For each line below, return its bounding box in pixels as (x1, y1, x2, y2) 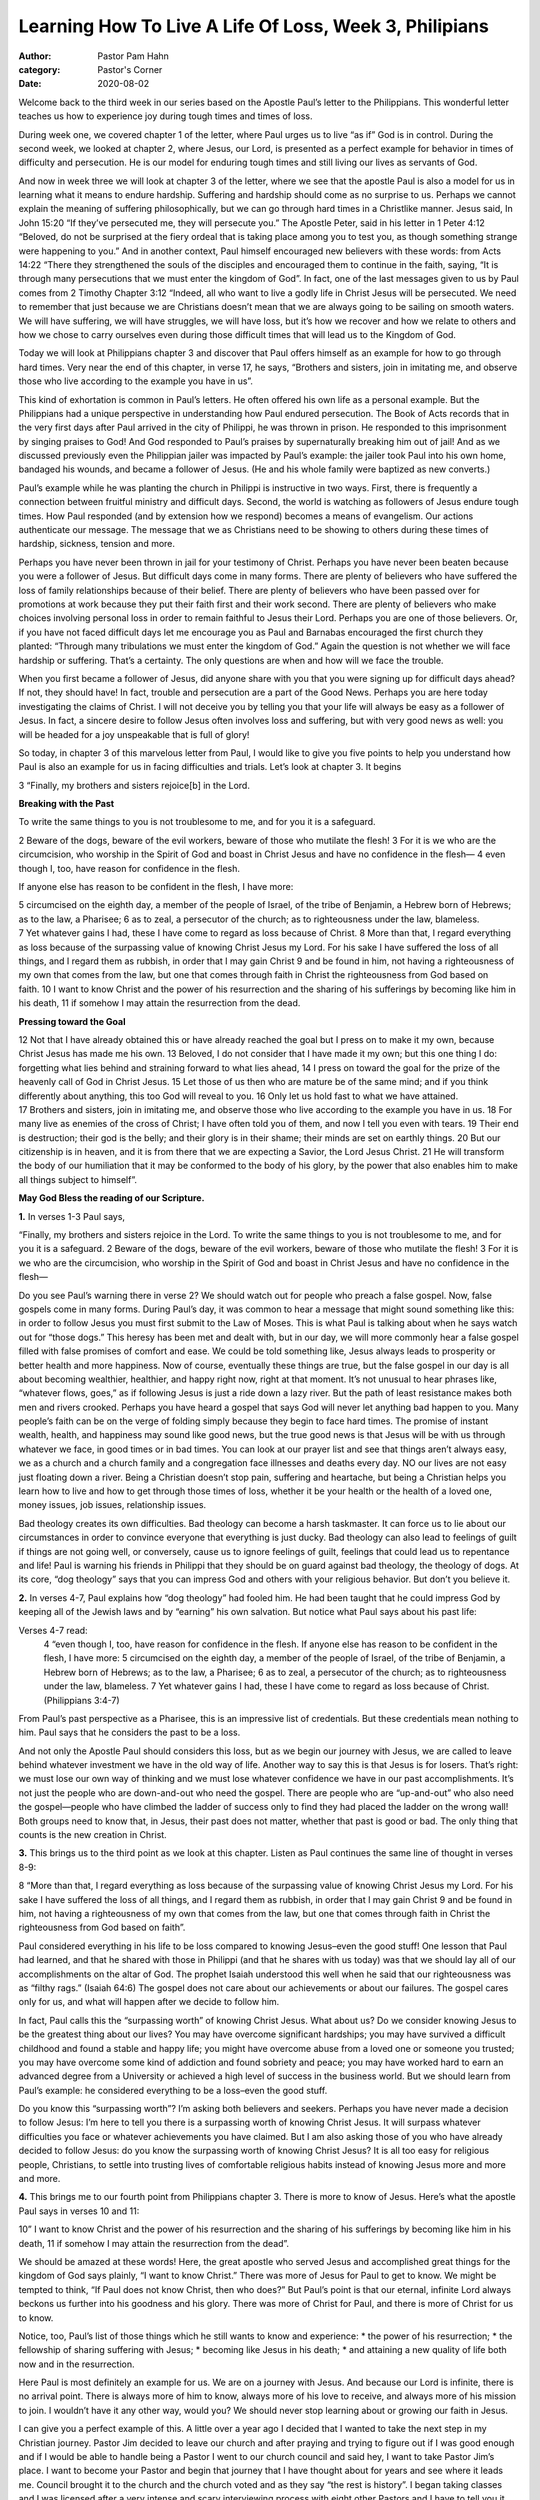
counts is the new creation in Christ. (18, 1829, 167, 1841)
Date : (18, 78, 42, 90)
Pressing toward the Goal (18, 1015, 126, 1027)
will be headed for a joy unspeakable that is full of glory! (18, 728, 250, 740)
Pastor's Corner (97, 63, 163, 75)
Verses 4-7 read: (18, 1624, 89, 1636)
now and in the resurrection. (18, 2358, 135, 2370)
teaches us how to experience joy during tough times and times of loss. (18, 110, 313, 122)
